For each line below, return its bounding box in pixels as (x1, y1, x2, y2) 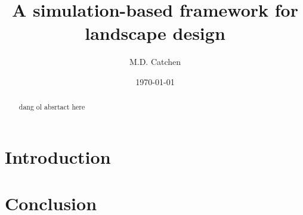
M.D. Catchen (129, 55, 181, 68)
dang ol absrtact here (18, 102, 85, 112)
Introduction (5, 144, 111, 169)
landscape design (85, 21, 225, 45)
